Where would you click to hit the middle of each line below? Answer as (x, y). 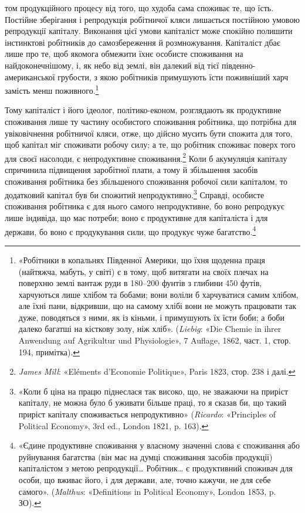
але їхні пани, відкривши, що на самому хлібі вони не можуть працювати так (157, 306)
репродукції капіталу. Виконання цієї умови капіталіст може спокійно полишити (149, 31)
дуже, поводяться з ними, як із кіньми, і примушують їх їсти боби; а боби (151, 317)
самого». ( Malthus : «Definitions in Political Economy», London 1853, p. (147, 491)
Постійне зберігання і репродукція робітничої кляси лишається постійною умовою (152, 19)
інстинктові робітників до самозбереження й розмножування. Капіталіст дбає (143, 42)
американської (30, 77)
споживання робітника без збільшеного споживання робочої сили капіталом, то (146, 181)
